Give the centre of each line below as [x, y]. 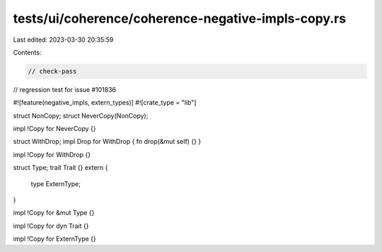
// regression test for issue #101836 [65, 89]
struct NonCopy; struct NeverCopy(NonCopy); [81, 115]
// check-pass [52, 71]
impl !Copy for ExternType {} [55, 239]
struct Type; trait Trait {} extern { [60, 168]
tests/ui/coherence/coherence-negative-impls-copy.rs [180, 18]
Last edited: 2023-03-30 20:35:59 [63, 40]
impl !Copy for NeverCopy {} [54, 129]
